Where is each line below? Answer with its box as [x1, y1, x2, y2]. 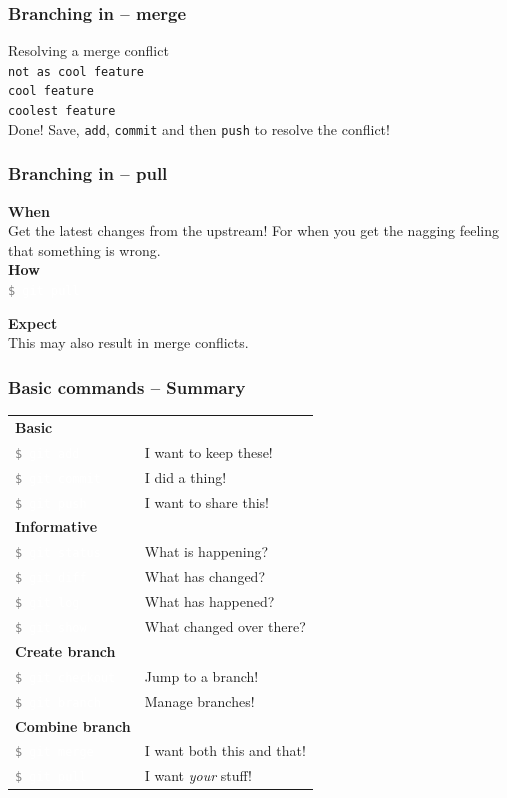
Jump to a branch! [144, 665, 259, 686]
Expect [8, 312, 58, 333]
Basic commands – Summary [8, 374, 246, 399]
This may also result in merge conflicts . [8, 332, 249, 353]
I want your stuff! [144, 765, 252, 786]
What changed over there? [144, 616, 306, 636]
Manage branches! [144, 690, 255, 711]
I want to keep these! [144, 441, 273, 462]
